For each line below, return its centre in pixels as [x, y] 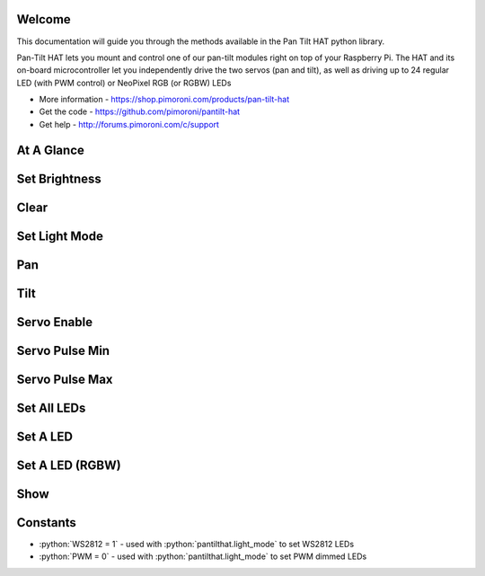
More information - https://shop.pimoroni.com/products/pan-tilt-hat [164, 100]
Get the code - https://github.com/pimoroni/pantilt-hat [140, 111]
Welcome [44, 19]
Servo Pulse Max [65, 379]
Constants [46, 523]
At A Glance [51, 150]
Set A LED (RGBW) [69, 465]
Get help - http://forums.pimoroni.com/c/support [129, 124]
